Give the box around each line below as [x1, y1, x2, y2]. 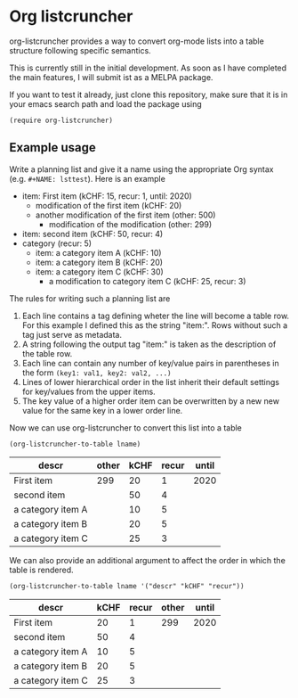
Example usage [9, 140, 96, 155]
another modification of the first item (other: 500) [35, 209, 216, 220]
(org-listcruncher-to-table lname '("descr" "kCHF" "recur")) [9, 581, 245, 590]
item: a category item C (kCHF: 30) [35, 266, 165, 277]
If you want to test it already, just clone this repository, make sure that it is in [9, 89, 288, 100]
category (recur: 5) [21, 238, 92, 249]
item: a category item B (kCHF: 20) [35, 257, 163, 267]
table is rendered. [9, 564, 74, 575]
